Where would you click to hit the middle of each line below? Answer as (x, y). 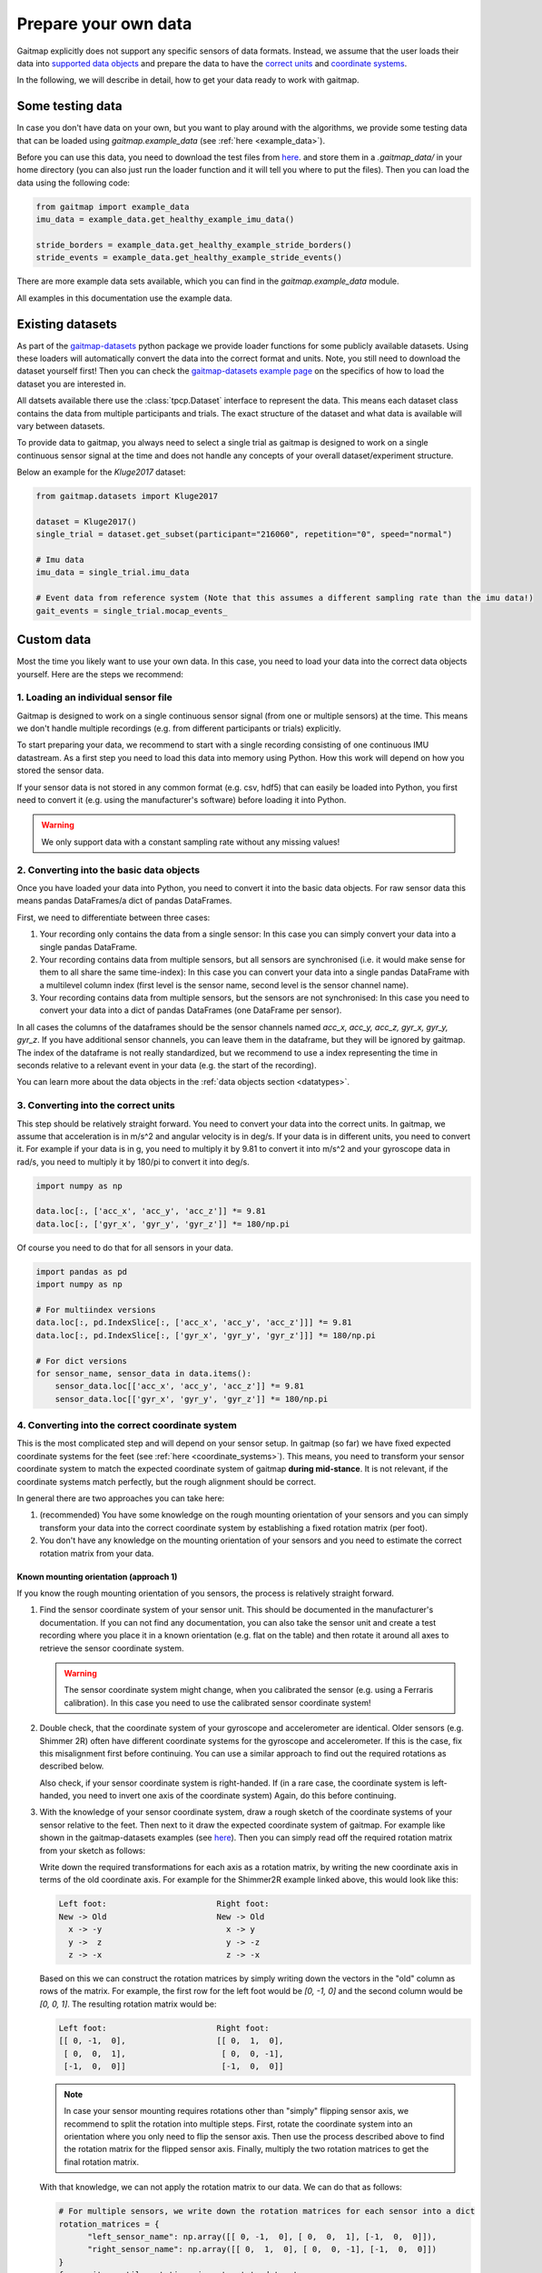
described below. (72, 1766)
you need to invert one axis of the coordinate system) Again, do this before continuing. (234, 1796)
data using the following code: (74, 183)
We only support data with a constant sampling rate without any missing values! (191, 842)
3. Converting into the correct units (96, 1106)
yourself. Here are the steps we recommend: (100, 674)
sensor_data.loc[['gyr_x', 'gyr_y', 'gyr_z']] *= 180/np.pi (192, 1399)
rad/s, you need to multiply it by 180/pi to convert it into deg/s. (133, 1162)
